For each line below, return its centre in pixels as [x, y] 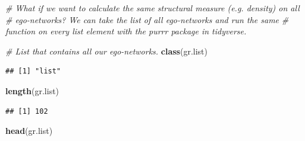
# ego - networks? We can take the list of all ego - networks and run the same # [147, 19]
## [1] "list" [33, 71]
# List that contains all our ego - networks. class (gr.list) [106, 51]
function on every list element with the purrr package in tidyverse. [126, 31]
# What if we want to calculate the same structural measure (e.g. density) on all [152, 8]
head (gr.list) [29, 131]
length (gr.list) [32, 90]
